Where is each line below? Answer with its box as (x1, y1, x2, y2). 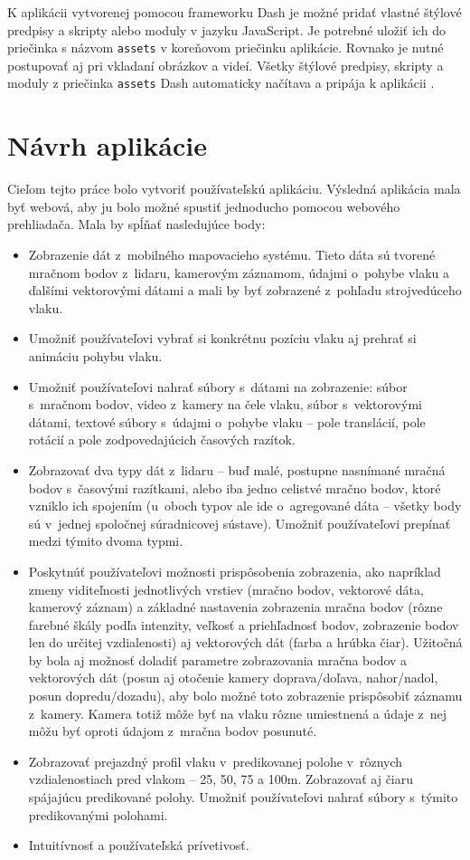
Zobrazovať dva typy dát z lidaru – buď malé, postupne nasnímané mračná (28, 460, 446, 479)
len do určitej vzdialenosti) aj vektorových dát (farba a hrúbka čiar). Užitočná (28, 633, 463, 652)
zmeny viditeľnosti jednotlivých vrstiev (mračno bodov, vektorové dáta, (28, 579, 424, 598)
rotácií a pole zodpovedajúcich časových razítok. (28, 430, 296, 449)
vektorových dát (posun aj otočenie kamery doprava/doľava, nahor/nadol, (28, 668, 438, 687)
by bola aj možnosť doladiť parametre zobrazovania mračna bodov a (28, 650, 408, 669)
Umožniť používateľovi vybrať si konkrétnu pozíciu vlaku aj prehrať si (28, 329, 417, 348)
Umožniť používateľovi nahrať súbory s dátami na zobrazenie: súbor (28, 377, 408, 396)
